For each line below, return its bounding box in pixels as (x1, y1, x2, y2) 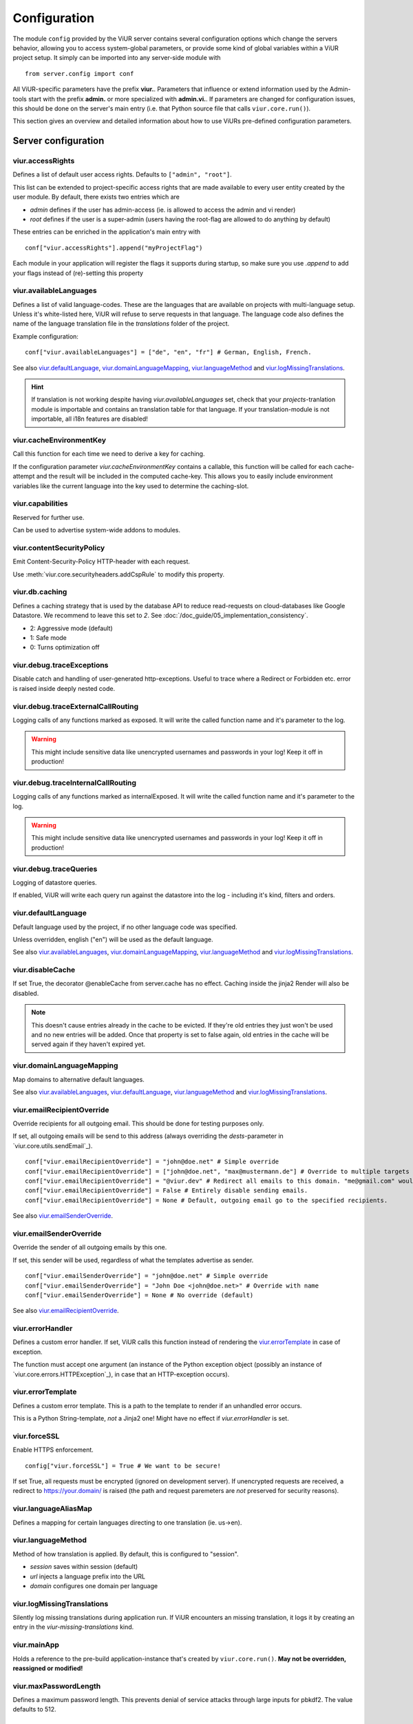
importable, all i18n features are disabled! (31, 414, 148, 423)
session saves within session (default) (30, 1563, 138, 1571)
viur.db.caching (12, 587, 67, 597)
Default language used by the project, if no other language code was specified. (12, 923, 237, 931)
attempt (12, 472, 35, 481)
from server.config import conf (25, 70, 134, 77)
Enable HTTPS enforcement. (12, 1445, 94, 1454)
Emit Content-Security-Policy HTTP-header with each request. (12, 557, 191, 565)
